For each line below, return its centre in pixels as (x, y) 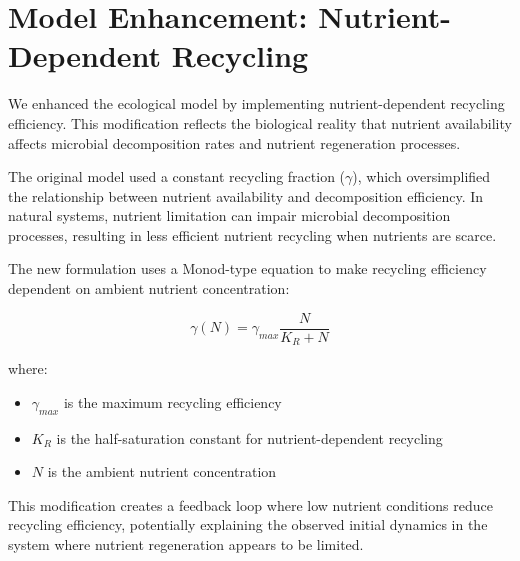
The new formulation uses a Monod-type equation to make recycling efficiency (247, 268)
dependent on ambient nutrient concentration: (149, 288)
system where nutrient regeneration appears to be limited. (186, 543)
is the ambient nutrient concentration (162, 471)
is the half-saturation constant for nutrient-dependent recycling (249, 437)
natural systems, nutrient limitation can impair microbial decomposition (229, 215)
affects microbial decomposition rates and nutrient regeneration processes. (234, 142)
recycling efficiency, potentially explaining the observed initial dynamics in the (248, 524)
